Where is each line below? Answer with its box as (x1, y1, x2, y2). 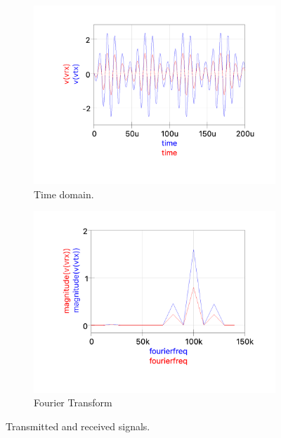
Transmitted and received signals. (6, 419, 150, 433)
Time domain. (34, 186, 94, 201)
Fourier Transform (34, 395, 112, 410)
